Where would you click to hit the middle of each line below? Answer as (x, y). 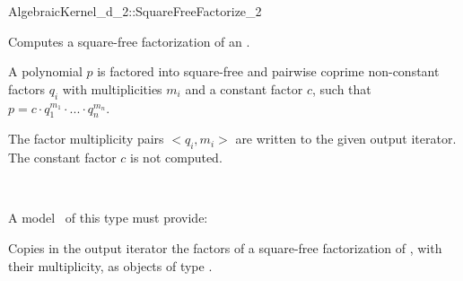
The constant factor (62, 158)
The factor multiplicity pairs (86, 139)
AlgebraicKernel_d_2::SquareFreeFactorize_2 (135, 11)
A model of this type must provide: (108, 218)
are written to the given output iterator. (346, 139)
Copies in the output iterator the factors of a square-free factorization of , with (225, 247)
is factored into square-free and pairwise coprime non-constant (268, 71)
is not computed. (176, 158)
